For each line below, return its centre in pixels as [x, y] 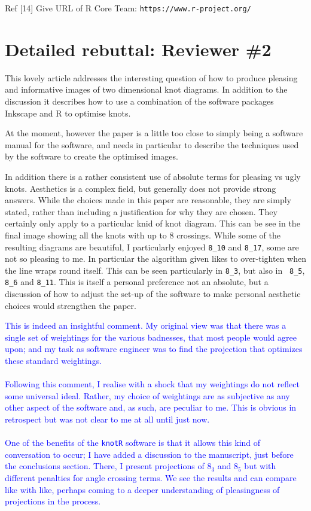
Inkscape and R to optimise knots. [68, 113]
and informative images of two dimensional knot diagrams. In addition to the [146, 89]
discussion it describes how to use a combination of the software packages [139, 101]
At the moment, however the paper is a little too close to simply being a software [154, 133]
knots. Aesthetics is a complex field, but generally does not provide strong [141, 188]
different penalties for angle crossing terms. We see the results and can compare [151, 478]
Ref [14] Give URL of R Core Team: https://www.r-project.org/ [128, 8]
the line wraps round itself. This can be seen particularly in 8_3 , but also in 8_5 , [155, 270]
